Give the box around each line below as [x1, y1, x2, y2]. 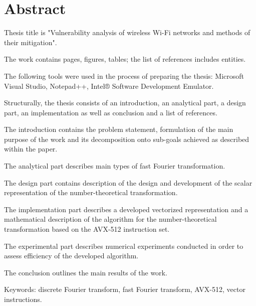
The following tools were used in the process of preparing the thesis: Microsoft [4, 70, 244, 81]
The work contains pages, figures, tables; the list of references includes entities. [4, 54, 246, 64]
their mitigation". [4, 37, 57, 47]
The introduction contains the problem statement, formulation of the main [4, 124, 233, 134]
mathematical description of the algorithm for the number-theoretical [4, 214, 217, 224]
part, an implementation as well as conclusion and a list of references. [4, 107, 217, 117]
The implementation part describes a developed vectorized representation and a [4, 204, 248, 214]
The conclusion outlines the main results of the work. [4, 267, 167, 277]
